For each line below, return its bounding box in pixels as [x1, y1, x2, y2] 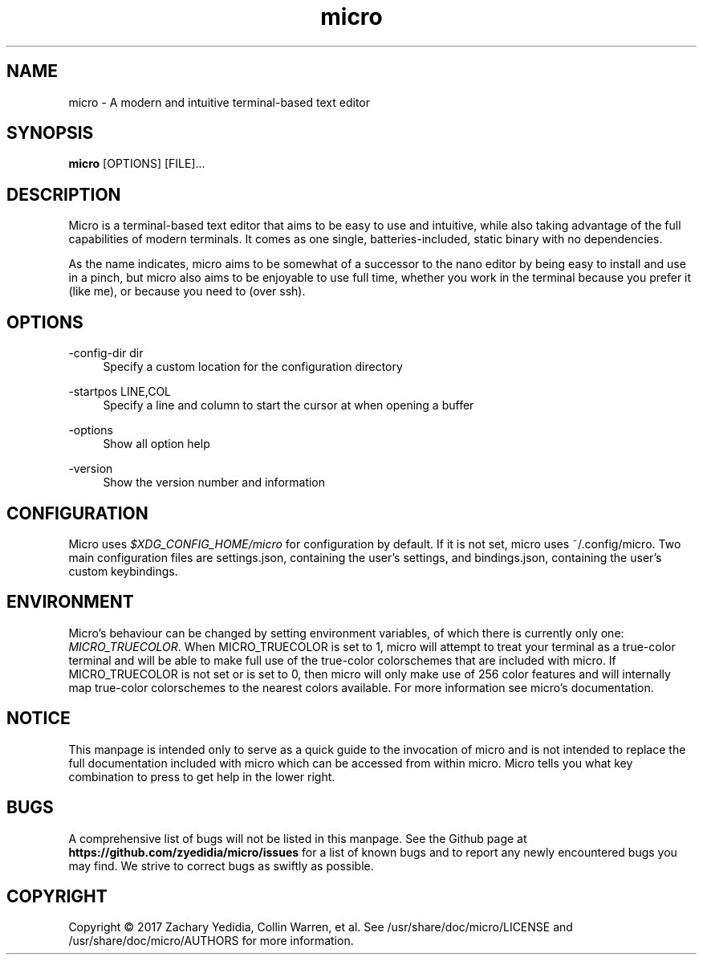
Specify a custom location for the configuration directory [103, 360, 403, 374]
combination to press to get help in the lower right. [68, 769, 335, 784]
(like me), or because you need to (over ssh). [68, 284, 306, 299]
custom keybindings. [68, 564, 178, 578]
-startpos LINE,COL [68, 385, 171, 399]
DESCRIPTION [6, 184, 121, 205]
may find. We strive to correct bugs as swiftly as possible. [68, 858, 374, 873]
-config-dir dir [68, 346, 144, 360]
